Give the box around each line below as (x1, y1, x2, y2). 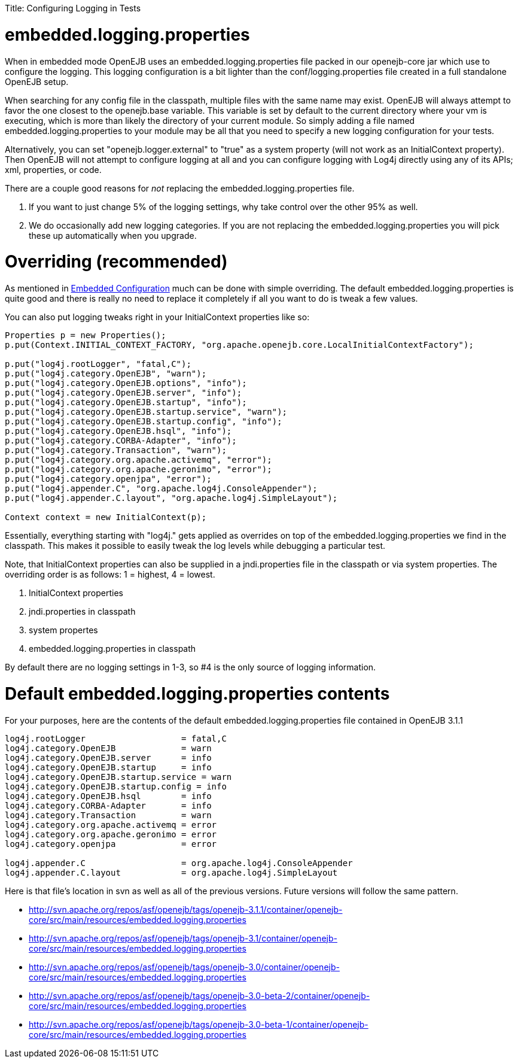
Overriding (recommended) (5, 251, 228, 272)
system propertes (29, 625, 98, 635)
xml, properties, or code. (5, 164, 102, 175)
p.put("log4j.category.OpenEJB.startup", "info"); (5, 397, 247, 407)
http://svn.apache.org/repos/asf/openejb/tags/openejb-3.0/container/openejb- (29, 961, 340, 972)
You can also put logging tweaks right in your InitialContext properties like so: (5, 312, 310, 322)
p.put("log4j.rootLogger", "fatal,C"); (5, 359, 191, 369)
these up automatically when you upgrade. (29, 230, 197, 241)
